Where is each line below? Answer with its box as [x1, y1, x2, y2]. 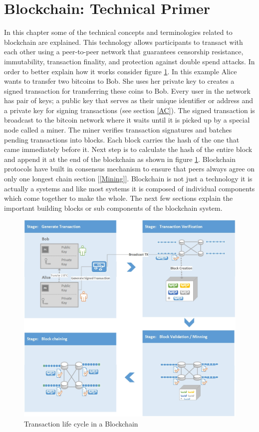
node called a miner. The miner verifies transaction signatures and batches [4, 125, 232, 135]
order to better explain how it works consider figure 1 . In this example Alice [4, 66, 237, 76]
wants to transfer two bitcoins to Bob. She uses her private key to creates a [4, 76, 235, 86]
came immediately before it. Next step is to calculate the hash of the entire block [4, 144, 253, 154]
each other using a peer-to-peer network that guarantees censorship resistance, [4, 46, 244, 57]
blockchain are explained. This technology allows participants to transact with [4, 36, 243, 47]
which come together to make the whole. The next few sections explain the [4, 193, 233, 203]
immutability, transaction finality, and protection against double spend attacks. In [4, 56, 255, 66]
